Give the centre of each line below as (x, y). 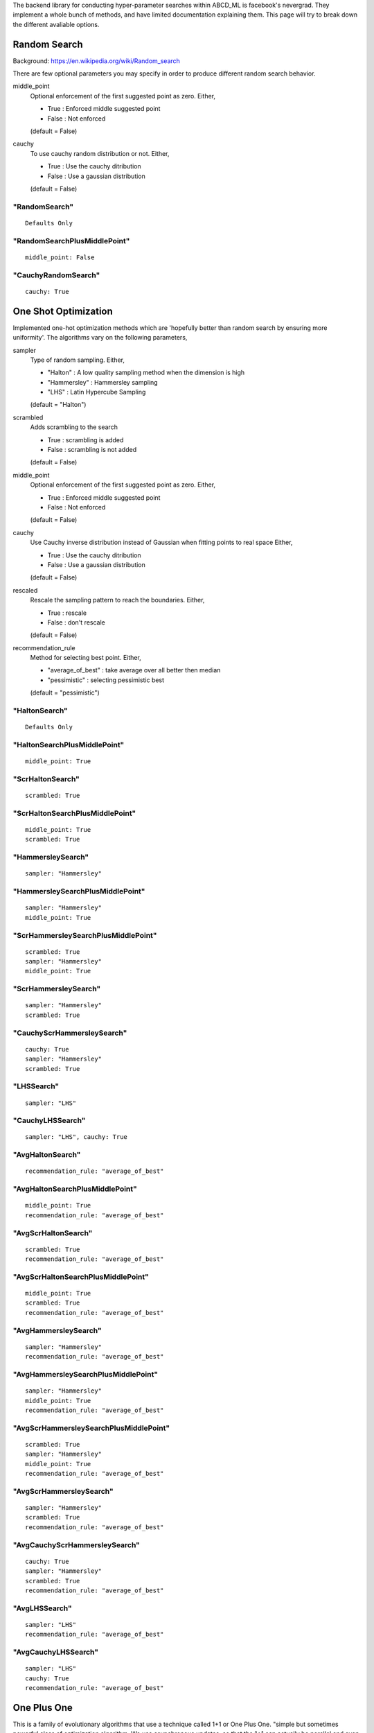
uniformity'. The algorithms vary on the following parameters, (100, 338)
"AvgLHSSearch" (42, 1608)
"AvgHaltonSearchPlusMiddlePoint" (75, 1189)
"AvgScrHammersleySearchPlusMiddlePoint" (91, 1428)
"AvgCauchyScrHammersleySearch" (76, 1544)
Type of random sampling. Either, (77, 360)
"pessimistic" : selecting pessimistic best (106, 680)
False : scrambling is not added (92, 450)
